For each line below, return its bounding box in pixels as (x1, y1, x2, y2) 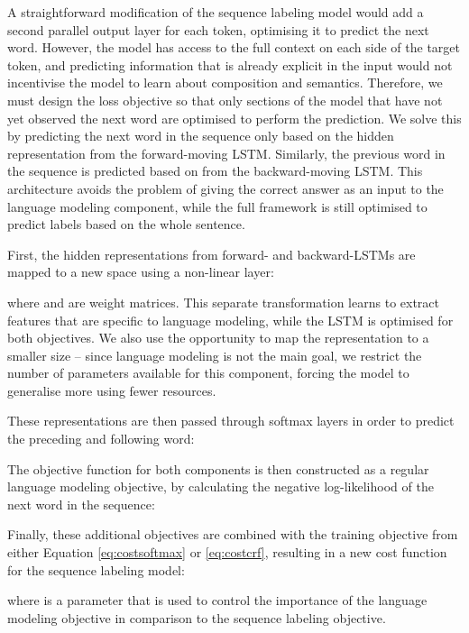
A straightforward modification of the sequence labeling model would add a (7, 3, 424, 21)
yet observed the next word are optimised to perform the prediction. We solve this (7, 108, 462, 127)
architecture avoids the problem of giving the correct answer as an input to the (7, 179, 444, 197)
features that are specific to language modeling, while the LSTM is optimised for (7, 310, 454, 329)
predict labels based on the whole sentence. (7, 215, 245, 234)
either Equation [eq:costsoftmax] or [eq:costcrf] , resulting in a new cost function (7, 543, 447, 562)
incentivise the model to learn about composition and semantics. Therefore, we (7, 73, 443, 92)
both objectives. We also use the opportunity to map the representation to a (7, 328, 429, 347)
